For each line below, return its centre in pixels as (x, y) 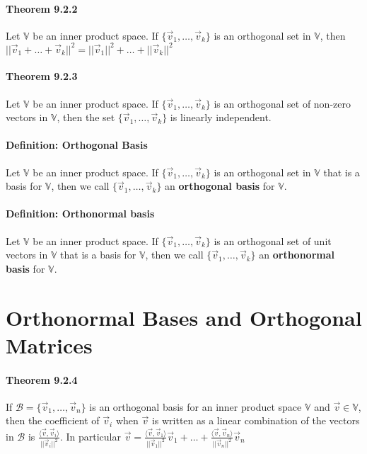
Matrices (49, 345)
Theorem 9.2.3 (42, 76)
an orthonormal (297, 255)
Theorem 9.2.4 (42, 379)
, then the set (86, 117)
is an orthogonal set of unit (273, 240)
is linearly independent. (221, 117)
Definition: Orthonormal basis (80, 214)
